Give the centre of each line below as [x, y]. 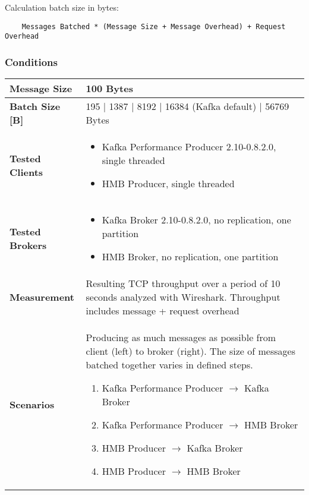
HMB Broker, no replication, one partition [190, 257]
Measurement [42, 297]
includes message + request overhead [163, 311]
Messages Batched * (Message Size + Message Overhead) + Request [154, 26]
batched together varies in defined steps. [169, 365]
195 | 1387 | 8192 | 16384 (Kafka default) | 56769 [187, 106]
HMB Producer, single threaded [168, 184]
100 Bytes [109, 89]
